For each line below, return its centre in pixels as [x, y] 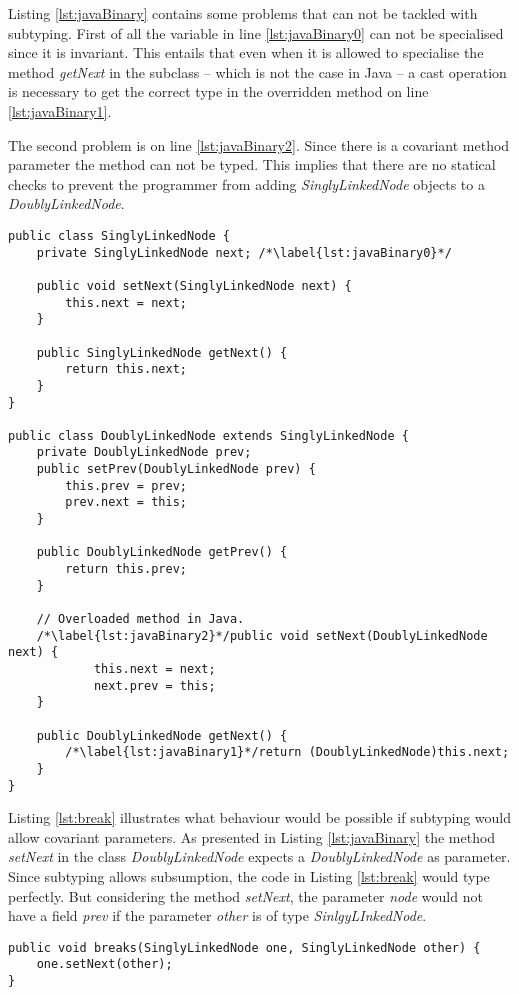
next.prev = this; [154, 685]
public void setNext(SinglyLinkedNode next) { [194, 285]
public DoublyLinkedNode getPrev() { [162, 552]
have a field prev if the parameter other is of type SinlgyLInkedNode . [217, 915]
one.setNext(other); [104, 964]
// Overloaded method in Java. [140, 619]
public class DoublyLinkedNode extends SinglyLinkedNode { [208, 435]
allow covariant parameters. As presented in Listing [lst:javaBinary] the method [252, 836]
